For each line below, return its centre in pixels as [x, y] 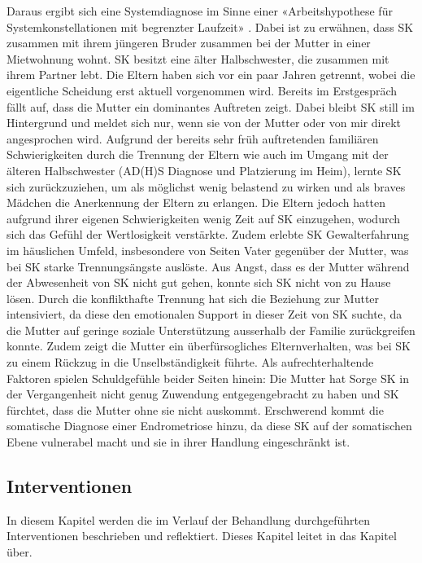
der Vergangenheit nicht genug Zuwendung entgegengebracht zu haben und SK [203, 394]
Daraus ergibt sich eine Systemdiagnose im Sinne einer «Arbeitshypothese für [200, 11]
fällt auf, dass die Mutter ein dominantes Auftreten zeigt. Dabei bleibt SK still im [211, 106]
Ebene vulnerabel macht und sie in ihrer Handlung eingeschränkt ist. [178, 442]
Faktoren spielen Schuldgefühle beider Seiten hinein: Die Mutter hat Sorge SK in [208, 378]
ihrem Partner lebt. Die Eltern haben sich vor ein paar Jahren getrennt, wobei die [211, 75]
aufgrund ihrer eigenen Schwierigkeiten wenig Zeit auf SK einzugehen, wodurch [204, 218]
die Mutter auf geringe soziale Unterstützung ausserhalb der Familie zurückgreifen [211, 330]
